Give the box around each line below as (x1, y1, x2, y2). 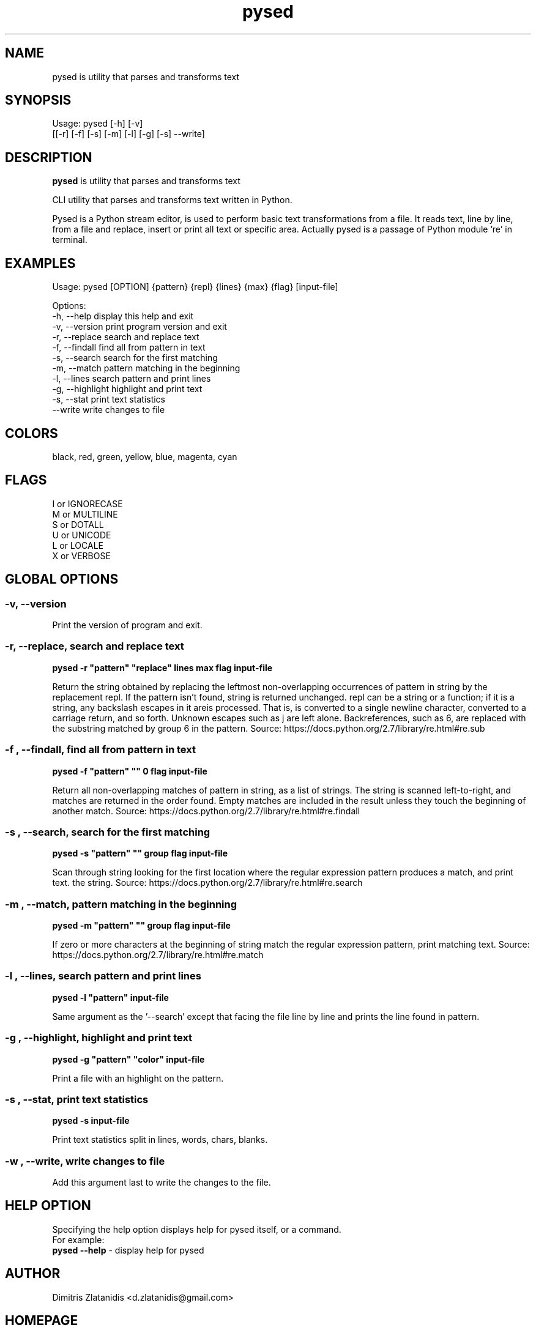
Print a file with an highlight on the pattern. (52, 1072, 224, 1083)
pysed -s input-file (52, 1115, 130, 1126)
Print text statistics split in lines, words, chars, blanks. (52, 1134, 268, 1145)
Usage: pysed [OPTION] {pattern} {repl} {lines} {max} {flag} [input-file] (52, 281, 338, 292)
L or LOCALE (52, 540, 104, 551)
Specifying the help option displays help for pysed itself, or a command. (52, 1224, 341, 1235)
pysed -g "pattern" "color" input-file (52, 1053, 205, 1064)
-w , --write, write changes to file (5, 1154, 165, 1167)
